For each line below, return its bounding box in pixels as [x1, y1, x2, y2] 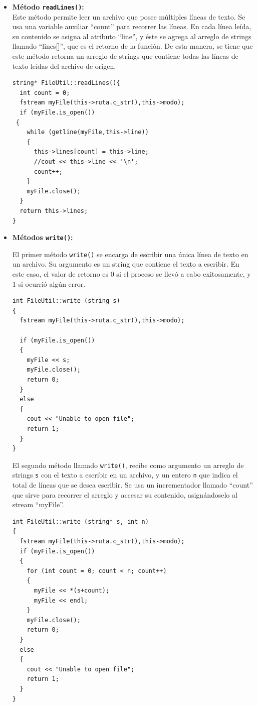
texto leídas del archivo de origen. [12, 60, 116, 71]
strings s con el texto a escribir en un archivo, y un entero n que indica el [12, 469, 238, 480]
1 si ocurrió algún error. [12, 278, 86, 289]
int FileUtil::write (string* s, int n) [12, 518, 149, 525]
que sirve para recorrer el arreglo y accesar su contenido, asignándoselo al [12, 489, 237, 500]
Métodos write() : [12, 232, 73, 243]
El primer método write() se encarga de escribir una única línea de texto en [12, 249, 248, 259]
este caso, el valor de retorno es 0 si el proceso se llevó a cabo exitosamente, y [12, 269, 251, 279]
